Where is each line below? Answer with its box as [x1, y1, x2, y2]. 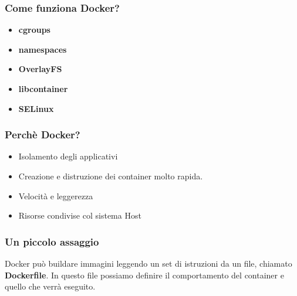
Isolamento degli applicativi [18, 150, 118, 162]
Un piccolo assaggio [5, 234, 99, 249]
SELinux [18, 102, 54, 114]
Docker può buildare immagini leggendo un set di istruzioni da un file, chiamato [5, 257, 292, 269]
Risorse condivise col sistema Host [18, 209, 141, 222]
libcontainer [18, 83, 68, 94]
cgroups [18, 23, 50, 36]
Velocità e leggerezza [18, 189, 93, 202]
